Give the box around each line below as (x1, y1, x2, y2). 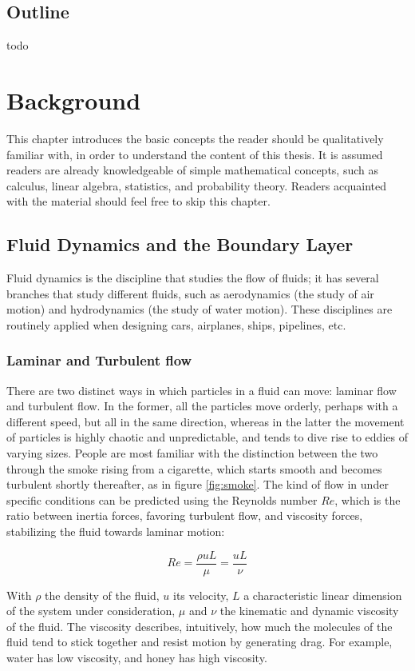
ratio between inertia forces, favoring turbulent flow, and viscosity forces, (6, 507, 363, 524)
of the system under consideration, (6, 602, 176, 619)
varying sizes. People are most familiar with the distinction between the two (6, 445, 378, 461)
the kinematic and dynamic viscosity (219, 602, 399, 619)
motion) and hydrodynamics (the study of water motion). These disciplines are (6, 301, 393, 318)
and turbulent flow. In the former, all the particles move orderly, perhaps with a (6, 397, 398, 414)
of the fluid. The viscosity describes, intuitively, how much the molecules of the (6, 617, 393, 634)
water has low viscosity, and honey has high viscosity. (6, 649, 267, 666)
